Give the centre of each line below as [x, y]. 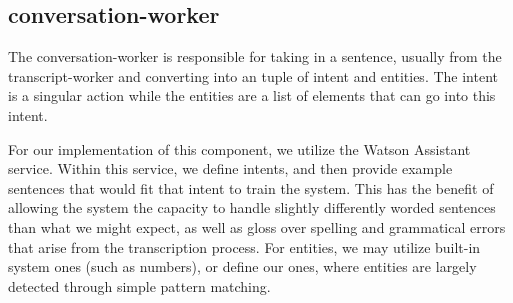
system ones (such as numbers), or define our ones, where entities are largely [242, 266]
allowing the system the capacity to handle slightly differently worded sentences [252, 207]
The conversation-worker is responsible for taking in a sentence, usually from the [255, 56]
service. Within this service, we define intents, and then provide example [230, 168]
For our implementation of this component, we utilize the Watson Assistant [239, 148]
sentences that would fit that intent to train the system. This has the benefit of [251, 187]
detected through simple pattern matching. [139, 285]
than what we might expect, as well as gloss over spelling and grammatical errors [257, 226]
